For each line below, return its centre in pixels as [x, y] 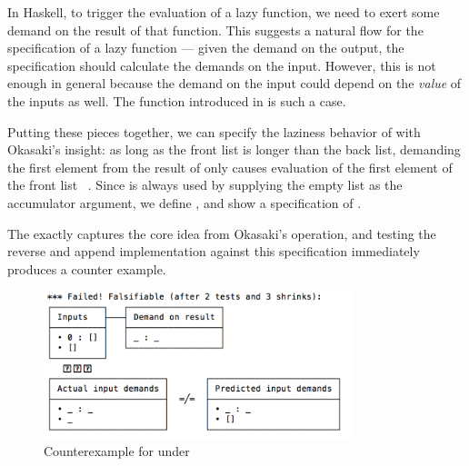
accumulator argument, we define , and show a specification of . [185, 202]
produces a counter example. [87, 268]
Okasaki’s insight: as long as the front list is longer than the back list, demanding [234, 149]
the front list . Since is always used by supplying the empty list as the [205, 185]
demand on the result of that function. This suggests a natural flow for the [215, 30]
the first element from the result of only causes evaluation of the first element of [230, 167]
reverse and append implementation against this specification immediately [214, 251]
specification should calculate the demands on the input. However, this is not [222, 65]
